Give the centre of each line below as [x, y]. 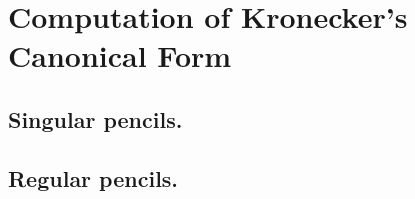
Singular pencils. [95, 118]
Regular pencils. [93, 177]
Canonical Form [120, 55]
